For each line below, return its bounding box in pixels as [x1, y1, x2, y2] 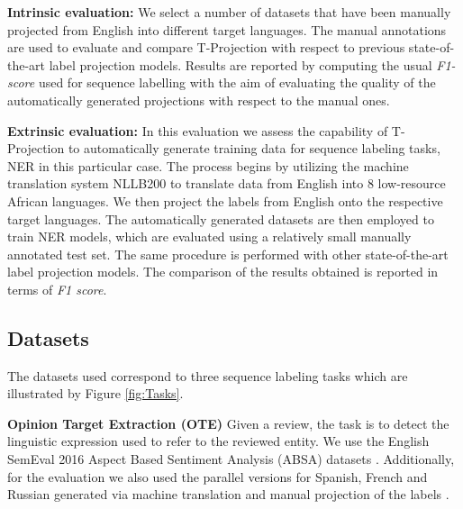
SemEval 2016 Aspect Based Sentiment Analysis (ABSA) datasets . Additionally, [7, 450, 455, 468]
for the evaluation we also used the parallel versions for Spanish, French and [7, 467, 428, 486]
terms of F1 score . [7, 279, 107, 298]
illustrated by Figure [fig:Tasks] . [7, 384, 184, 403]
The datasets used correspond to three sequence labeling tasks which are [7, 366, 408, 385]
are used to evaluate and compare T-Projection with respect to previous [7, 38, 405, 57]
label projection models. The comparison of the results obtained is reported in [7, 262, 439, 281]
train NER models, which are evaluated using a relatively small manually [7, 227, 412, 246]
